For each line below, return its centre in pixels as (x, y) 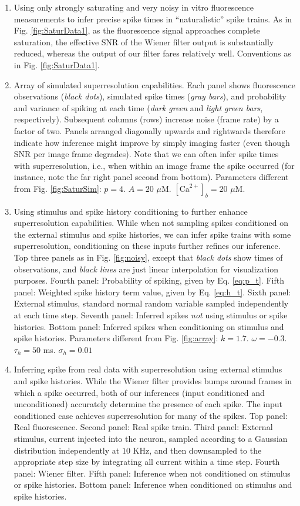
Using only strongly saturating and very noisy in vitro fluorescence (134, 7)
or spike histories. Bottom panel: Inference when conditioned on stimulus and (153, 485)
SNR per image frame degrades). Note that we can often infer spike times (146, 154)
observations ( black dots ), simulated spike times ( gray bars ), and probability (150, 96)
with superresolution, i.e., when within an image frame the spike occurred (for (154, 165)
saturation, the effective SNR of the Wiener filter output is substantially (144, 41)
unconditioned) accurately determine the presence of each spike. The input (148, 404)
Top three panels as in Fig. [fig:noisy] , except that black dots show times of (148, 257)
